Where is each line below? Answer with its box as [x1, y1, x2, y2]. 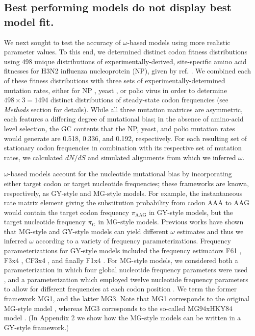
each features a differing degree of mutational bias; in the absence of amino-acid [4, 114, 244, 124]
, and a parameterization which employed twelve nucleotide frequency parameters [4, 274, 249, 284]
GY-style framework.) [4, 322, 69, 332]
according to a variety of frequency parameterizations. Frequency [36, 236, 231, 246]
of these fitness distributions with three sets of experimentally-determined [4, 75, 226, 85]
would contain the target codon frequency [4, 207, 129, 217]
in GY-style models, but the [149, 207, 233, 217]
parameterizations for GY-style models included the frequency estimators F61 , [4, 245, 242, 256]
